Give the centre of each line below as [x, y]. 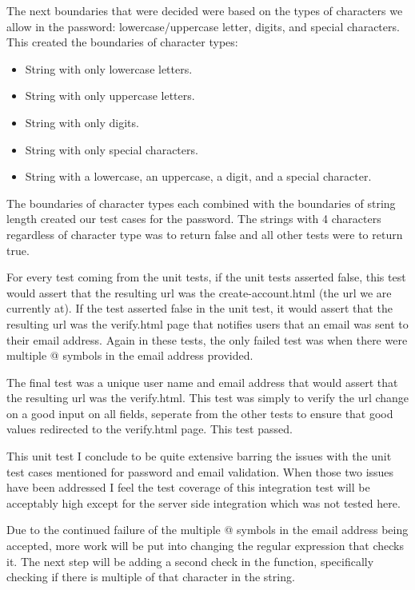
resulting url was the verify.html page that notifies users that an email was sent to [207, 323]
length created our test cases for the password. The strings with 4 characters [194, 219]
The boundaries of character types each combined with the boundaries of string [201, 203]
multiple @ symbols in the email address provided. [130, 355]
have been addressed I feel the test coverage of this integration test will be [188, 487]
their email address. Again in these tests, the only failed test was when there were [207, 339]
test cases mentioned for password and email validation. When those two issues [200, 471]
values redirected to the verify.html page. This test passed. [150, 429]
